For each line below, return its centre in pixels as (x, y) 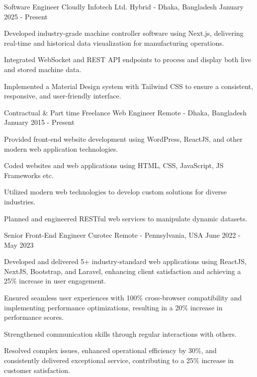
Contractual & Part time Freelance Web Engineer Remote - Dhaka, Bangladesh (125, 112)
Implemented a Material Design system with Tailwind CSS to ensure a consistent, (129, 86)
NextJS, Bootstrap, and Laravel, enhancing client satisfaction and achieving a (123, 271)
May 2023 (19, 244)
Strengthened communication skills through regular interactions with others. (120, 333)
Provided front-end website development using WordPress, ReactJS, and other (123, 139)
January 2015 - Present (39, 122)
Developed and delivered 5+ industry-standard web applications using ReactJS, (125, 261)
